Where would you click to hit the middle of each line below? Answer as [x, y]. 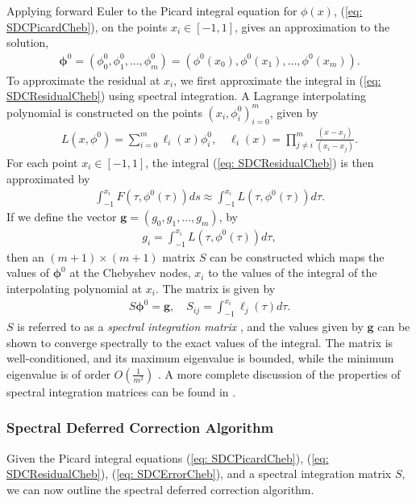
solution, [28, 42]
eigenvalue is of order [58, 373]
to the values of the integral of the [293, 272]
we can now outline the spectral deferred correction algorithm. [160, 489]
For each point [42, 162]
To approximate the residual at [83, 80]
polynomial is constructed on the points [104, 112]
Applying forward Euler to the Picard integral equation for [152, 10]
